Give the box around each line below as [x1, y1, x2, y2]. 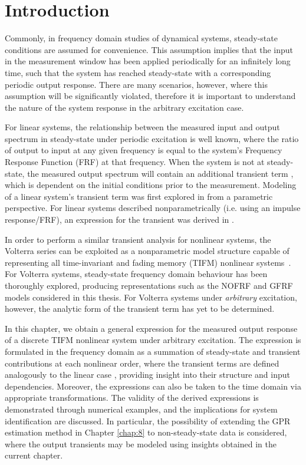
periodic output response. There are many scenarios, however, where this [5, 78, 268, 90]
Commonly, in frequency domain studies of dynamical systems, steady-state [5, 32, 278, 44]
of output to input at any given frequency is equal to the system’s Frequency [5, 144, 282, 156]
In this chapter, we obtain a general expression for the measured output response [5, 322, 298, 334]
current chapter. [5, 449, 63, 461]
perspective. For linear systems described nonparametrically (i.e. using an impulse [5, 202, 301, 214]
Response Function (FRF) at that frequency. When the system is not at [5, 156, 265, 168]
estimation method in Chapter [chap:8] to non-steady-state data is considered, [5, 426, 287, 438]
